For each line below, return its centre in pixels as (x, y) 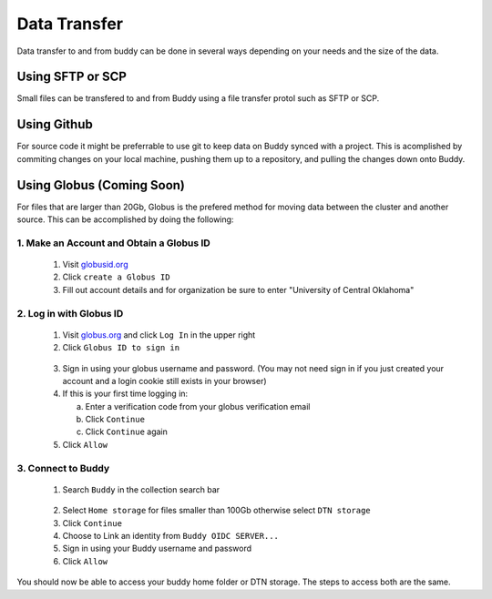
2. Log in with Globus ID (70, 313)
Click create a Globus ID (116, 277)
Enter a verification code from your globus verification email (198, 406)
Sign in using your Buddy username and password (157, 548)
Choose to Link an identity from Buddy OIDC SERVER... (171, 535)
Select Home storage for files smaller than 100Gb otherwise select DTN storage (216, 511)
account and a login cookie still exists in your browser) (165, 381)
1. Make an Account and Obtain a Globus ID (114, 243)
